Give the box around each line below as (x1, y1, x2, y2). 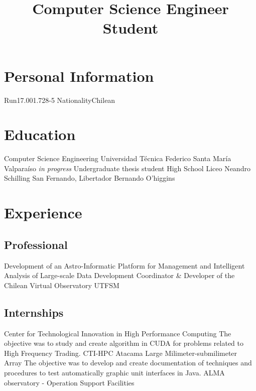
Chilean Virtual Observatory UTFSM (4, 280, 119, 290)
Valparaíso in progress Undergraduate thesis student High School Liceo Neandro (4, 163, 250, 173)
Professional (4, 236, 68, 252)
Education (4, 124, 76, 145)
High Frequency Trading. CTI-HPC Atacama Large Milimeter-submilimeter (4, 347, 237, 358)
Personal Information (4, 65, 154, 86)
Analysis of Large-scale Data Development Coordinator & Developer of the (4, 270, 235, 281)
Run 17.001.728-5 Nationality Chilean (4, 94, 115, 105)
